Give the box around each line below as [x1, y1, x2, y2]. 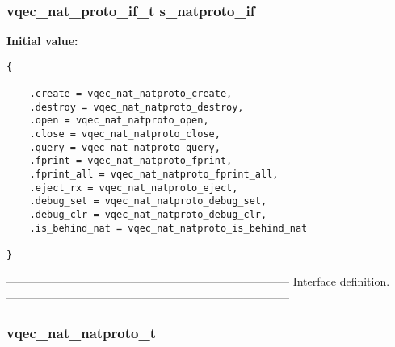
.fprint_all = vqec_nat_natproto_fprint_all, [29, 169, 279, 181]
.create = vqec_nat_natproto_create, [29, 88, 233, 100]
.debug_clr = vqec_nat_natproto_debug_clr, [29, 209, 267, 221]
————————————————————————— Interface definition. [6, 272, 390, 289]
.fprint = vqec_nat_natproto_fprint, [29, 155, 233, 167]
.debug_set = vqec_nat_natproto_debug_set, [29, 195, 267, 207]
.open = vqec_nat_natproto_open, [29, 115, 209, 127]
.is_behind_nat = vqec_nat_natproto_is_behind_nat [29, 222, 308, 234]
